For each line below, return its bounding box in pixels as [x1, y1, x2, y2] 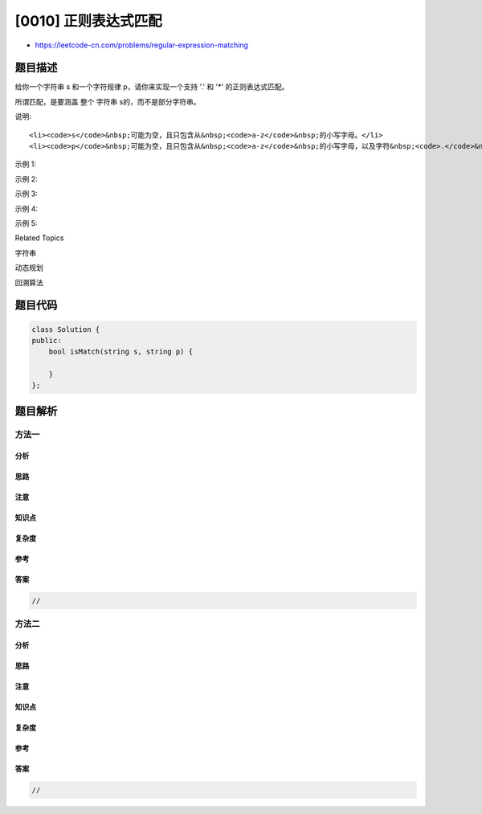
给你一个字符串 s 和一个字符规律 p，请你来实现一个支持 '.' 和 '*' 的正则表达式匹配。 [14, 82, 289, 92]
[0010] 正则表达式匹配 [14, 12, 162, 30]
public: [31, 336, 62, 345]
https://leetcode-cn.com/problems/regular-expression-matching [35, 40, 249, 50]
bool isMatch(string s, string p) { [48, 347, 193, 357]
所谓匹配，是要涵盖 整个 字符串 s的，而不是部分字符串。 [14, 96, 201, 106]
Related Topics [14, 233, 64, 243]
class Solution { [31, 325, 100, 333]
